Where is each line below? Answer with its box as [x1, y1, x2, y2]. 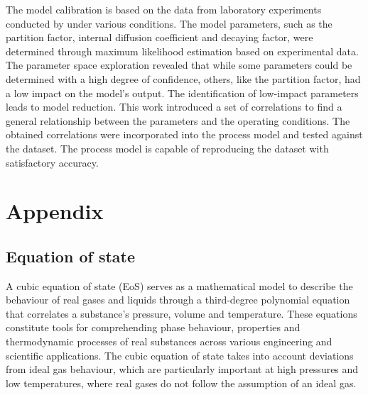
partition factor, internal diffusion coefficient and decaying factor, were [6, 30, 313, 45]
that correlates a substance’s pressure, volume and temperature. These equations [6, 306, 357, 321]
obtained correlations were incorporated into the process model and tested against [6, 127, 363, 142]
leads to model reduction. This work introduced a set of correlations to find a [6, 99, 342, 114]
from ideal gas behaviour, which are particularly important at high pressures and [6, 362, 359, 377]
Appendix [6, 196, 104, 226]
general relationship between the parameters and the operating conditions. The [6, 113, 350, 128]
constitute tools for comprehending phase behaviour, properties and [6, 320, 301, 335]
